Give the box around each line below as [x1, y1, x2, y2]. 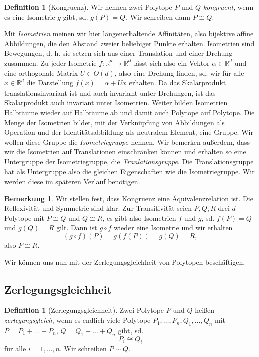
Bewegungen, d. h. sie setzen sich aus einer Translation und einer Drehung [4, 48, 233, 58]
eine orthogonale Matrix [4, 67, 78, 78]
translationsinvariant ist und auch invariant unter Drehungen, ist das [4, 87, 216, 98]
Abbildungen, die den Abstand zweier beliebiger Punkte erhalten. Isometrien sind [4, 38, 255, 48]
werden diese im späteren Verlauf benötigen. [4, 176, 140, 187]
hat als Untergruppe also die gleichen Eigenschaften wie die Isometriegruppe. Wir [4, 166, 255, 176]
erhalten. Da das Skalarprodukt [128, 77, 226, 88]
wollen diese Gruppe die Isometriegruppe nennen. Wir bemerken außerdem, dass [4, 136, 250, 147]
